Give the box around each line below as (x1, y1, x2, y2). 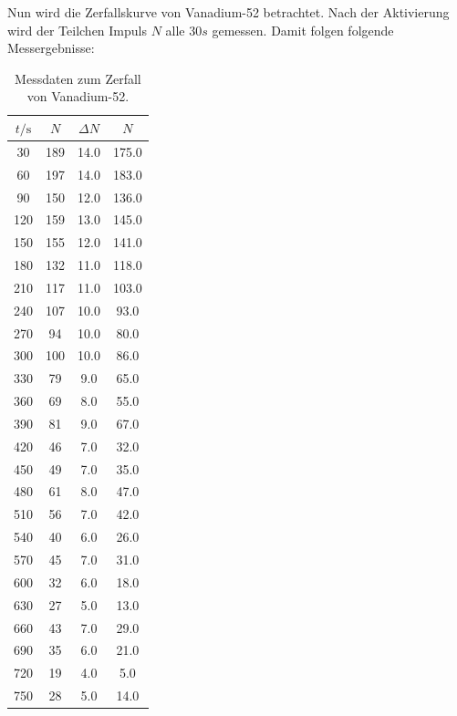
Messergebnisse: (7, 38, 95, 57)
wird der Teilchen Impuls (7, 20, 147, 39)
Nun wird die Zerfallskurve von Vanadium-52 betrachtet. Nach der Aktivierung (7, 3, 450, 21)
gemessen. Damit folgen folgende (212, 20, 394, 39)
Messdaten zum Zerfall (15, 68, 141, 88)
